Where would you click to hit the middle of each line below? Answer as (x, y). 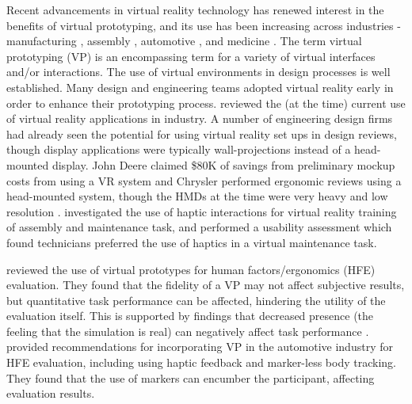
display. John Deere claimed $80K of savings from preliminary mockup (223, 164)
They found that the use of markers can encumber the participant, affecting (191, 377)
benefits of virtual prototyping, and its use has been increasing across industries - (204, 25)
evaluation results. (51, 393)
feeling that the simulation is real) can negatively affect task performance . (188, 331)
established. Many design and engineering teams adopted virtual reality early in (200, 87)
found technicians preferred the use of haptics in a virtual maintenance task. (192, 242)
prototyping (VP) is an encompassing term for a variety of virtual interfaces (191, 56)
